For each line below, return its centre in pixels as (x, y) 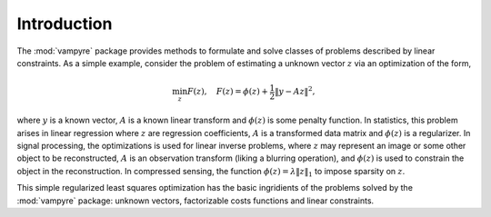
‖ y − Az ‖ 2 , (295, 91)
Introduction (65, 24)
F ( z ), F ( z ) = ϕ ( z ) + (227, 92)
